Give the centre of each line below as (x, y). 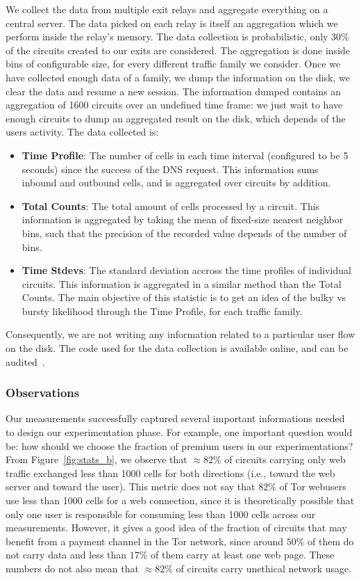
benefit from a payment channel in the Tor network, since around (145, 541)
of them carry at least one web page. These (243, 555)
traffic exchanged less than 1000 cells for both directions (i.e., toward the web (170, 473)
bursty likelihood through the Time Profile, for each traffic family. (162, 311)
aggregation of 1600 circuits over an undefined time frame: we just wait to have (174, 105)
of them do (331, 541)
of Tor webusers (313, 486)
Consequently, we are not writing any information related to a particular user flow (180, 334)
